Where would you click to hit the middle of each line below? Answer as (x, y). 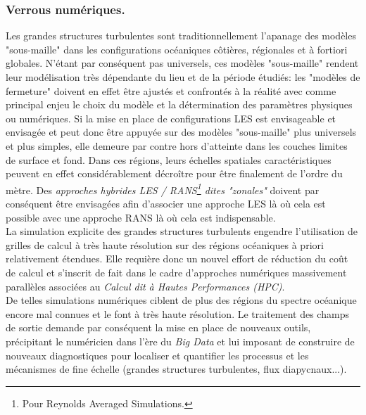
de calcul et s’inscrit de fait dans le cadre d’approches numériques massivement (176, 272)
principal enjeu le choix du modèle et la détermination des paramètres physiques (179, 104)
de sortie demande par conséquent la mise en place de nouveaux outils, (158, 327)
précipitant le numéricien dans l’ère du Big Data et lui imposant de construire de (180, 341)
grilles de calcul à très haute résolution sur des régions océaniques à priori (165, 244)
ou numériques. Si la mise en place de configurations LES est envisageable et (171, 118)
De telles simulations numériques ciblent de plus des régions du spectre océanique (181, 300)
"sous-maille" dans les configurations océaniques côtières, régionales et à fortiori (177, 49)
